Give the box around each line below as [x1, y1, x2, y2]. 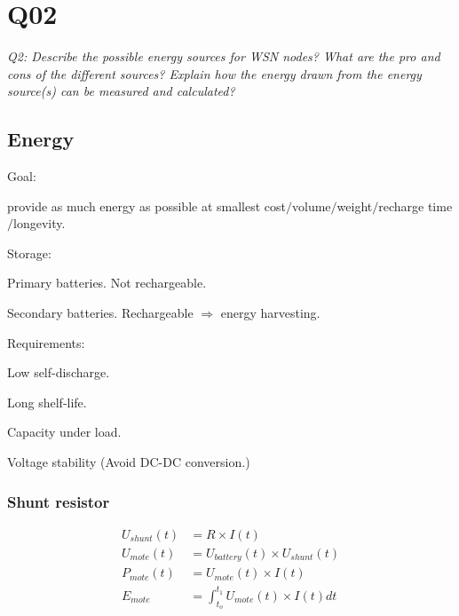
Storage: [7, 243, 51, 262]
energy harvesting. [220, 304, 321, 322]
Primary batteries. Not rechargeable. [7, 273, 207, 292]
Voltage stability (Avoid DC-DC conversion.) [7, 453, 250, 471]
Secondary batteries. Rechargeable [7, 304, 194, 322]
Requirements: [7, 333, 85, 351]
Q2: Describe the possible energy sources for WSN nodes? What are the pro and [7, 47, 440, 66]
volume [292, 196, 331, 215]
